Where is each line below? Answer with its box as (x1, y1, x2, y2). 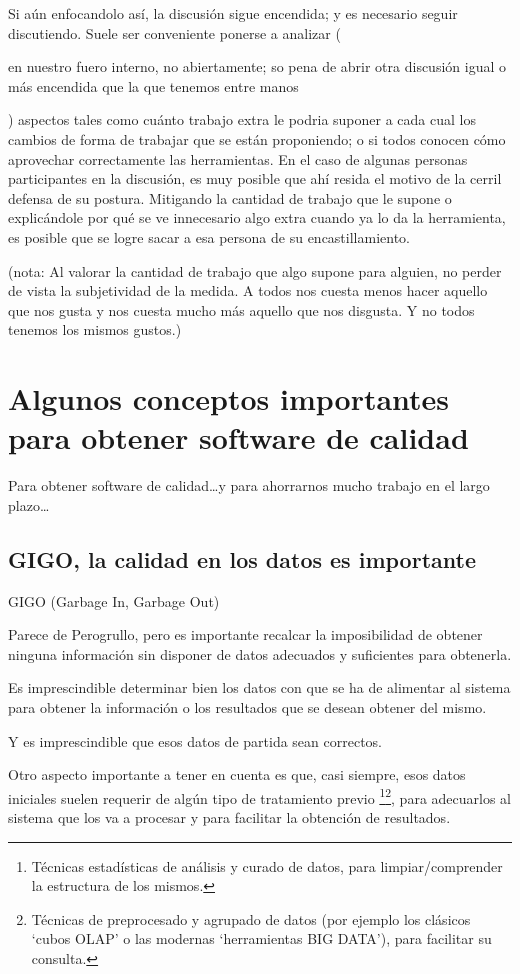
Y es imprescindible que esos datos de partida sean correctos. (8, 730, 382, 751)
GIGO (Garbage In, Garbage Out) (8, 590, 220, 611)
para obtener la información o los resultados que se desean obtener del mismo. (8, 696, 487, 717)
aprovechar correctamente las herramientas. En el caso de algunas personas (8, 148, 468, 169)
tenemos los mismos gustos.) (8, 319, 182, 340)
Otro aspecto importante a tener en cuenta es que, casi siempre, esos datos (8, 764, 466, 785)
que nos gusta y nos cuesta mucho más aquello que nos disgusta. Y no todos (8, 299, 475, 320)
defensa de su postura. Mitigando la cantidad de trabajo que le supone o (8, 187, 452, 208)
